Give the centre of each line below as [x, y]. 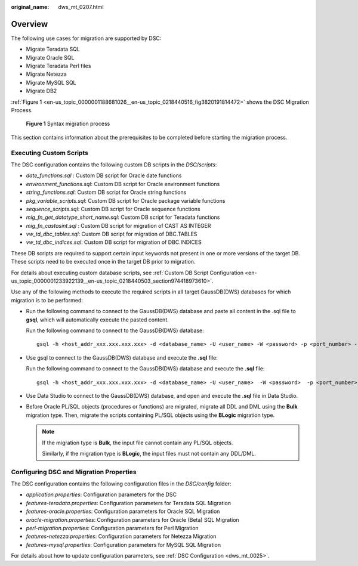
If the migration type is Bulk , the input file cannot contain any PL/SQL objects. [138, 443]
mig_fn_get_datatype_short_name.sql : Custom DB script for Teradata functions [123, 217]
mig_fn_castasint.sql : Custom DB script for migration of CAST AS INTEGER [118, 225]
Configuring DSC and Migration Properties [74, 472]
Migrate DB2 [41, 91]
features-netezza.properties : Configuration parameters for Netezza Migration [121, 536]
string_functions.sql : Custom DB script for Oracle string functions [106, 192]
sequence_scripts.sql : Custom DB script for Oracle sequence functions [113, 209]
